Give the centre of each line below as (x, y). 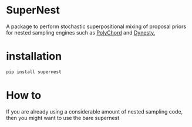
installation (34, 56)
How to (24, 95)
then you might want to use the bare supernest (63, 118)
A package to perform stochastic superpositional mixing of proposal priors (96, 26)
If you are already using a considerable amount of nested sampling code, (95, 111)
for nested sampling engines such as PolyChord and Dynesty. (81, 32)
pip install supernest (34, 72)
